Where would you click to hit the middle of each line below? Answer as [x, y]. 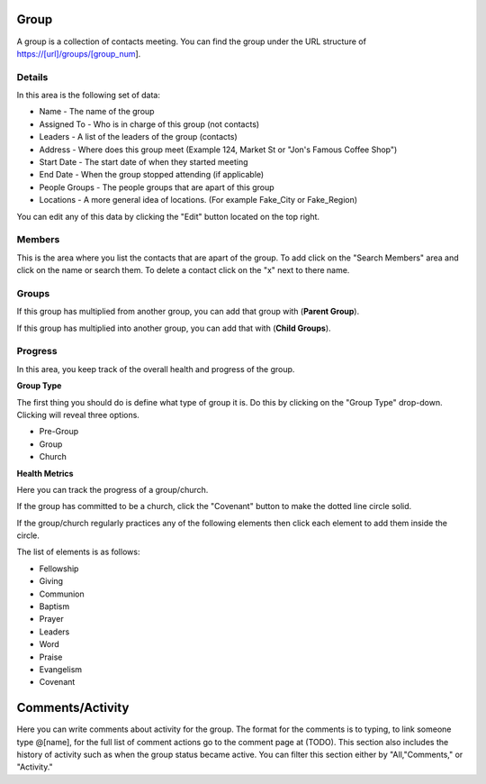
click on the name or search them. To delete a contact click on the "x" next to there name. [183, 270]
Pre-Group [59, 432]
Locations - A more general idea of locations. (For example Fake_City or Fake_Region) [198, 200]
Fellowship [59, 569]
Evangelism [61, 669]
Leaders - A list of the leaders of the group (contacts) [138, 137]
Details [32, 77]
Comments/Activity [73, 708]
